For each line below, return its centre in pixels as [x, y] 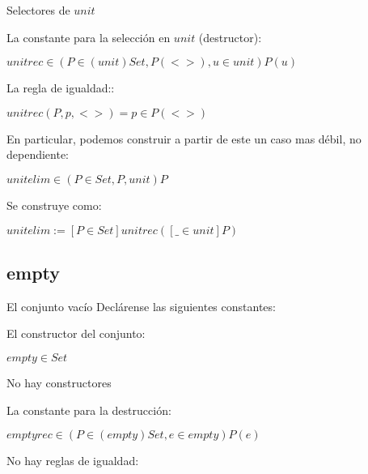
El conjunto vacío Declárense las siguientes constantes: [141, 306]
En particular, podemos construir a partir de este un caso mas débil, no [184, 138]
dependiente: [38, 154]
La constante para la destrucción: [89, 410]
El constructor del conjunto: [76, 333]
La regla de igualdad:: [61, 88]
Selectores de [38, 10]
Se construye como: [54, 205]
